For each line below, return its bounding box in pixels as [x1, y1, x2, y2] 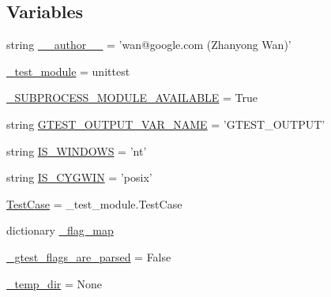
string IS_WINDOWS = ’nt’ [6, 142, 147, 159]
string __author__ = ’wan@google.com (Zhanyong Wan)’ [6, 36, 292, 53]
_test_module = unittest [6, 62, 130, 79]
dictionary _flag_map [6, 222, 114, 239]
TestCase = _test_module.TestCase [6, 195, 182, 212]
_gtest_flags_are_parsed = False [6, 248, 171, 265]
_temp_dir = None [6, 275, 102, 291]
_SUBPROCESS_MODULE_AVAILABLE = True [6, 89, 258, 106]
